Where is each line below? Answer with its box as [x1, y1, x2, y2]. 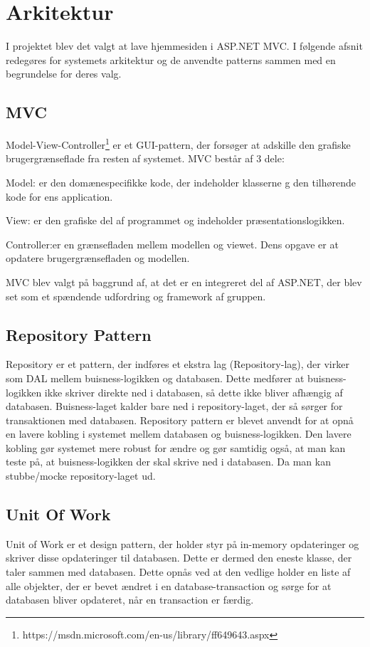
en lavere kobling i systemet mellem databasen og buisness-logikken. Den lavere [6, 426, 351, 441]
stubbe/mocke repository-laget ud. [6, 468, 156, 483]
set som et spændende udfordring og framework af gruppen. [6, 288, 266, 303]
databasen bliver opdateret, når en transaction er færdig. [6, 592, 254, 607]
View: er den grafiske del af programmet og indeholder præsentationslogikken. [6, 213, 345, 228]
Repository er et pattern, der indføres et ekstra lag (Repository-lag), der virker [6, 357, 349, 372]
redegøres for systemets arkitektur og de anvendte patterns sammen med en [6, 52, 336, 67]
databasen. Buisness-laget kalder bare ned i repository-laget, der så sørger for [6, 399, 343, 414]
